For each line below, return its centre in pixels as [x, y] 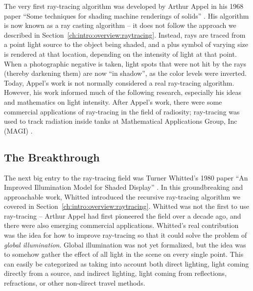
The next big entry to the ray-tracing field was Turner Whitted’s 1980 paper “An [126, 177]
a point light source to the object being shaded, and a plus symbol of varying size [126, 44]
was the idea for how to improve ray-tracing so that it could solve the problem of [126, 235]
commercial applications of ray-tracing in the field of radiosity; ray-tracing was [122, 111]
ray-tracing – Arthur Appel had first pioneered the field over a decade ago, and [123, 215]
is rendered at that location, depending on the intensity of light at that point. [120, 54]
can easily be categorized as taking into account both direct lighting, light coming [126, 263]
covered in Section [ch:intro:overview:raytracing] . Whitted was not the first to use [126, 206]
